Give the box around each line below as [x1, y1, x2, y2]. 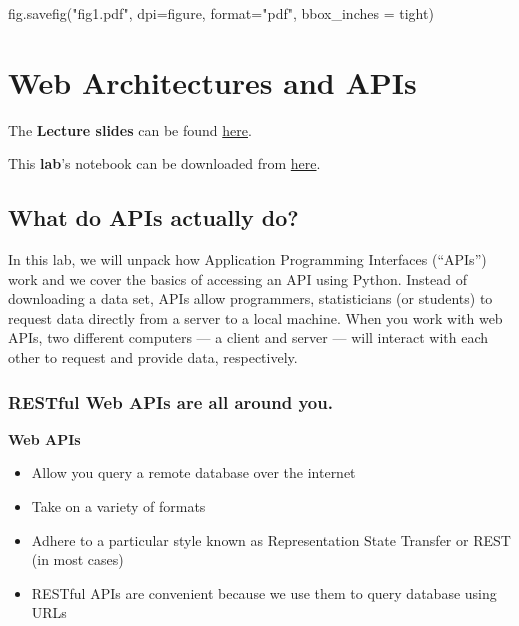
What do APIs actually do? [8, 202, 299, 233]
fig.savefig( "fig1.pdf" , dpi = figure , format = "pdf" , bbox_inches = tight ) [8, 3, 434, 23]
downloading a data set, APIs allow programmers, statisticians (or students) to [8, 288, 493, 309]
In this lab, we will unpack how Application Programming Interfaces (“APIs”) [8, 249, 487, 270]
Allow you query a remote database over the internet [31, 462, 356, 483]
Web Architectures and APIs [8, 61, 417, 102]
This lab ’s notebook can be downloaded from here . [8, 153, 321, 174]
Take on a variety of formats [31, 496, 206, 517]
